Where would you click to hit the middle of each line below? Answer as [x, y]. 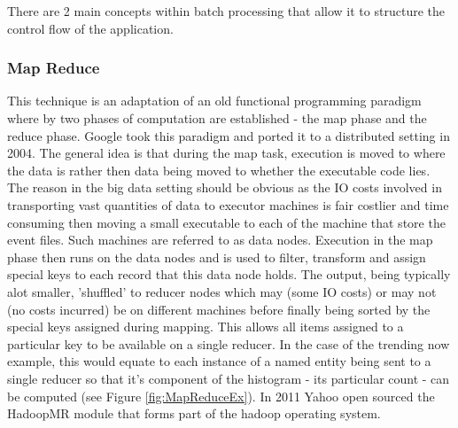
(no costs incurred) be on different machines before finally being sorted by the [219, 309]
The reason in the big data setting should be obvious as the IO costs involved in [225, 187]
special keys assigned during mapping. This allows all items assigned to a [206, 327]
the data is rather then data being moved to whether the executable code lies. [219, 170]
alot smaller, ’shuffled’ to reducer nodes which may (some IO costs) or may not [222, 291]
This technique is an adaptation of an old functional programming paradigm [214, 101]
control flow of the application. [90, 28]
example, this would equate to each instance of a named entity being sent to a [219, 361]
